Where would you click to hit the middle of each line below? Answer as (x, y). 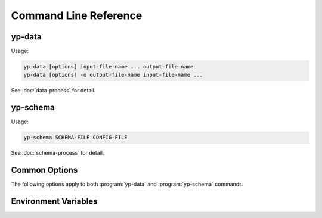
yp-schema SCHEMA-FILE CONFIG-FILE (75, 138)
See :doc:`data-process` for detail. (53, 91)
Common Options (44, 170)
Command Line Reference (77, 15)
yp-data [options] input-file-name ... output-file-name (109, 67)
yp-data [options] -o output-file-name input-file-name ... (113, 75)
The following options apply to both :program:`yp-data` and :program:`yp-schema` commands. (127, 184)
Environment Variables (54, 202)
